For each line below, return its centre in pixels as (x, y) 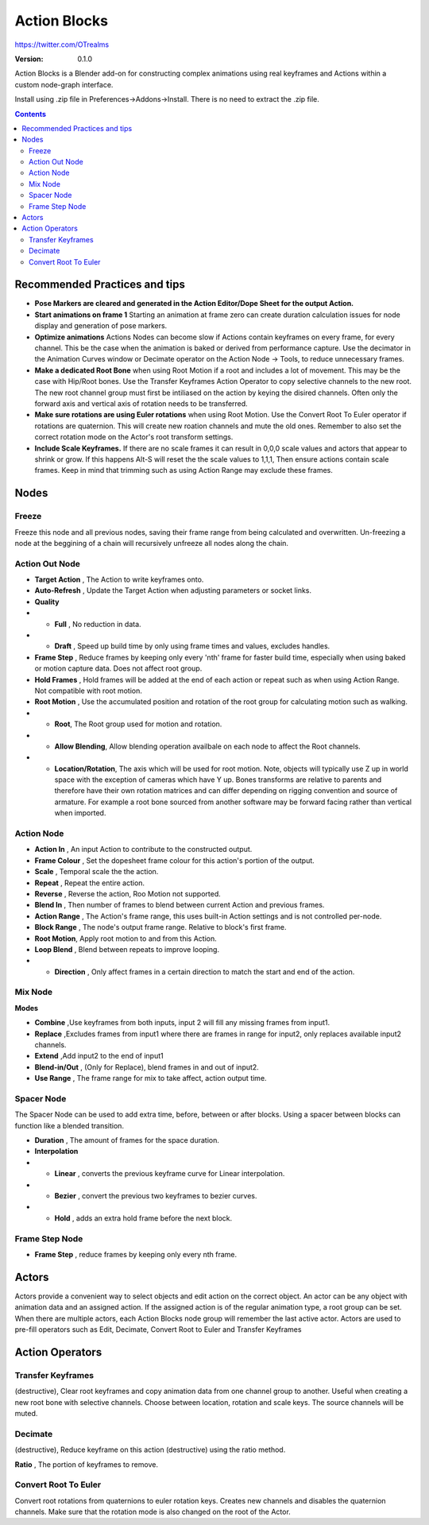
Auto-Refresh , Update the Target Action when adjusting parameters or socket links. (173, 590)
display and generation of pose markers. (101, 326)
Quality (47, 602)
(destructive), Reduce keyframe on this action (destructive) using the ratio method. (150, 1450)
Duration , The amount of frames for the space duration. (127, 1140)
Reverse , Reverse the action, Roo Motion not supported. (128, 893)
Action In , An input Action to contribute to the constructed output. (143, 850)
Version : (29, 59)
